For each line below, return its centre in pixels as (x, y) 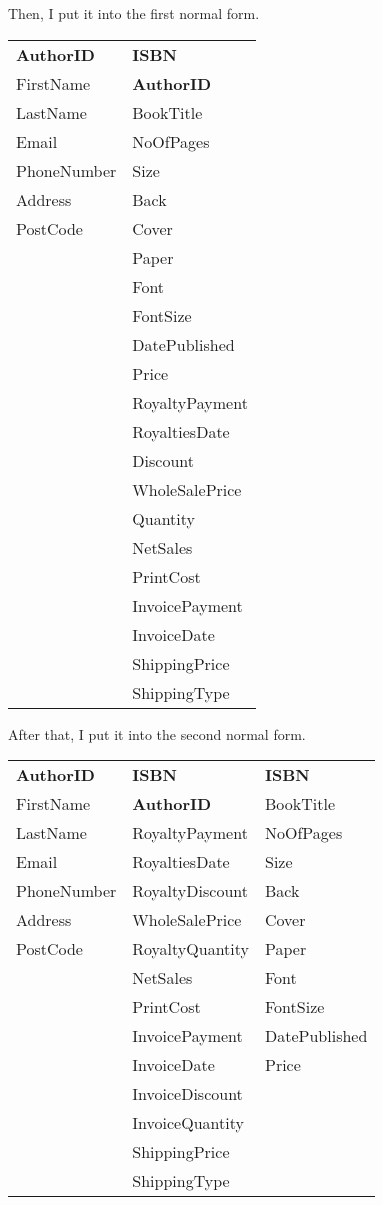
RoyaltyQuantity (190, 949)
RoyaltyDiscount (190, 891)
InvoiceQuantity (188, 1123)
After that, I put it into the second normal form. (157, 733)
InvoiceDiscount (187, 1094)
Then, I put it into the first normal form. (134, 13)
